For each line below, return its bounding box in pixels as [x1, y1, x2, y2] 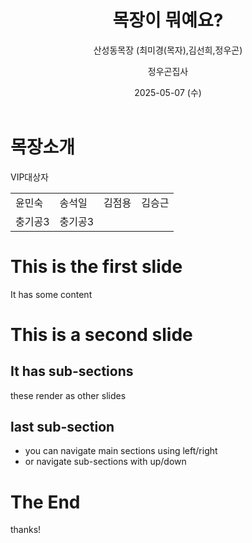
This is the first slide [10, 255, 183, 278]
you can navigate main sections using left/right [24, 445, 218, 457]
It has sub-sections [10, 363, 134, 380]
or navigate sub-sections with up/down [24, 456, 187, 468]
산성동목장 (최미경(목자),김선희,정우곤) [93, 44, 243, 56]
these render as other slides [10, 389, 127, 401]
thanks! [10, 524, 42, 536]
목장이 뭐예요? [112, 9, 224, 32]
